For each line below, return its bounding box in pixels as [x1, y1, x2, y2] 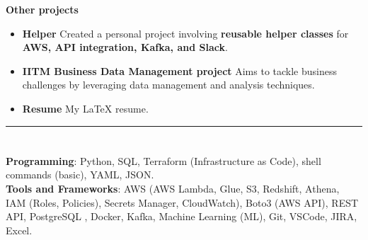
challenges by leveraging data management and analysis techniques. [22, 77, 315, 92]
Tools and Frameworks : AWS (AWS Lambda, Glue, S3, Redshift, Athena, [6, 181, 340, 195]
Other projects [6, 2, 79, 16]
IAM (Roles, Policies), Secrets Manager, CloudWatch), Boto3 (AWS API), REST [6, 195, 359, 210]
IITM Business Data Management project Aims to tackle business [22, 63, 337, 78]
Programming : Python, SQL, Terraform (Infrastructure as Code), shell [6, 153, 321, 168]
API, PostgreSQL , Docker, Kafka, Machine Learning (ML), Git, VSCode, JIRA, [6, 209, 357, 224]
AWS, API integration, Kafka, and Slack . [22, 40, 228, 55]
